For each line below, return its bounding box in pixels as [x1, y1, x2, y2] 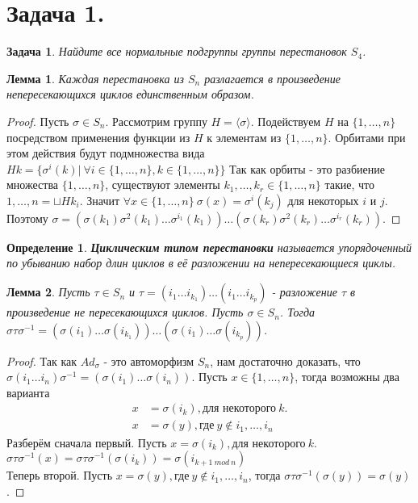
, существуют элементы [105, 176, 220, 193]
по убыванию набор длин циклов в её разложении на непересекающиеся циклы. [6, 254, 396, 271]
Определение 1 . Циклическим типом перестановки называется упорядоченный [6, 238, 412, 255]
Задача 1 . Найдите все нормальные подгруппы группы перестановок [6, 43, 347, 60]
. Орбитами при [328, 128, 406, 145]
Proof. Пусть [6, 112, 69, 129]
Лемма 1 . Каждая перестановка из [6, 69, 184, 86]
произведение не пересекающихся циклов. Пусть [6, 304, 244, 321]
